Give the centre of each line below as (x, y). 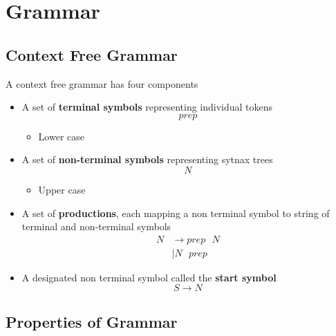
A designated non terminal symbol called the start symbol (149, 277)
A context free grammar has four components (102, 83)
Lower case (61, 136)
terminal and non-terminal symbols (96, 226)
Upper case (62, 189)
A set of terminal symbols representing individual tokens (147, 107)
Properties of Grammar (92, 321)
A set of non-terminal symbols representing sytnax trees (147, 159)
